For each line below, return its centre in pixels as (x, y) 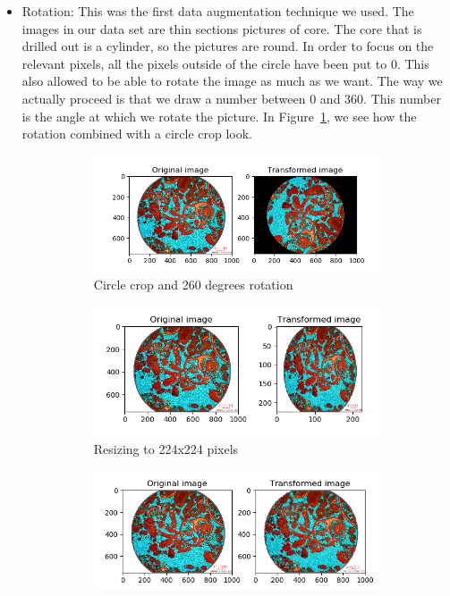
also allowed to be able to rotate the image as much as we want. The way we (232, 81)
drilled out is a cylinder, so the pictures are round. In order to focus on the (228, 46)
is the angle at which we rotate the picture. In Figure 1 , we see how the (219, 116)
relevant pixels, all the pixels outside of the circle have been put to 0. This (225, 63)
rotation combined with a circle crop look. (137, 134)
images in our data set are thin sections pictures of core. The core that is (222, 28)
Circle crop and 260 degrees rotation (193, 285)
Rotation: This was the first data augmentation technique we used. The (218, 11)
